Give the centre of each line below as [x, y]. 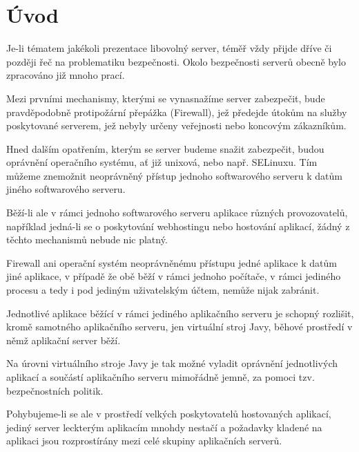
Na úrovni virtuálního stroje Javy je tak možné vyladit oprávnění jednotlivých [172, 363]
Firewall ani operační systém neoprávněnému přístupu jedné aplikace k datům [172, 262]
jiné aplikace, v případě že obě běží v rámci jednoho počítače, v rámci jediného [174, 276]
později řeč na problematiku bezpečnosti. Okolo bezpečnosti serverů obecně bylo [176, 61]
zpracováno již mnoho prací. [66, 75]
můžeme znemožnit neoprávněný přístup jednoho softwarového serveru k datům [174, 175]
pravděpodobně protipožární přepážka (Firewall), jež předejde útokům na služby [177, 112]
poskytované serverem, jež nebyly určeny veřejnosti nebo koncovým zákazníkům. [176, 125]
